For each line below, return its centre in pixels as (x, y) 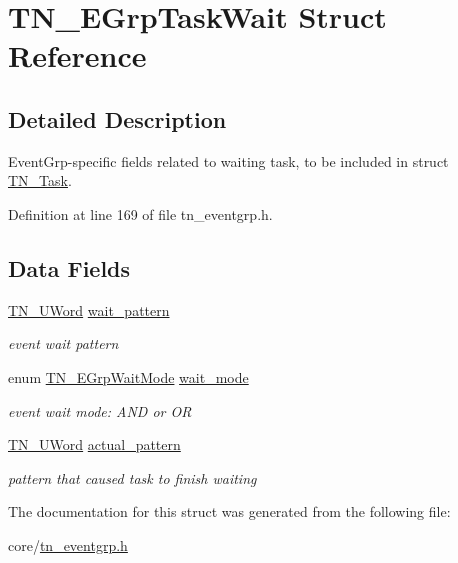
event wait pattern (63, 343)
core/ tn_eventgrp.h (68, 544)
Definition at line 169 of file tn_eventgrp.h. (140, 213)
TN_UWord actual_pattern (94, 444)
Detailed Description (117, 118)
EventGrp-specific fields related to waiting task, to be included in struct (228, 160)
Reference (77, 55)
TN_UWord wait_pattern (89, 309)
